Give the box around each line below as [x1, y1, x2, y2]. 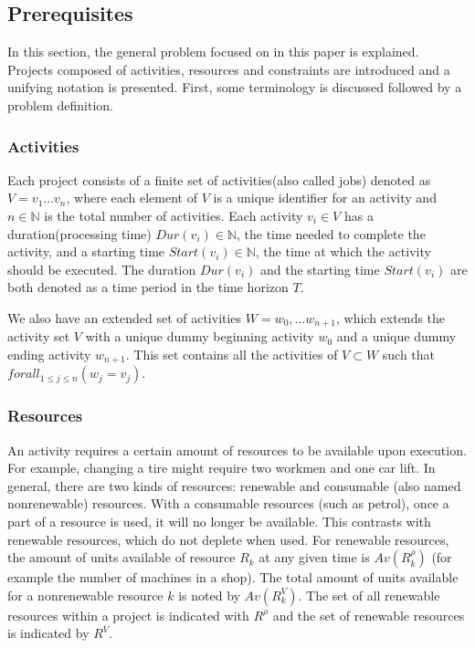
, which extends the [335, 308, 446, 327]
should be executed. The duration [7, 259, 196, 278]
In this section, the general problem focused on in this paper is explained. [7, 42, 419, 61]
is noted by [178, 585, 240, 604]
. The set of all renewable [298, 585, 440, 604]
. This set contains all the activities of [125, 345, 338, 363]
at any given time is [259, 548, 370, 567]
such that [382, 345, 436, 363]
